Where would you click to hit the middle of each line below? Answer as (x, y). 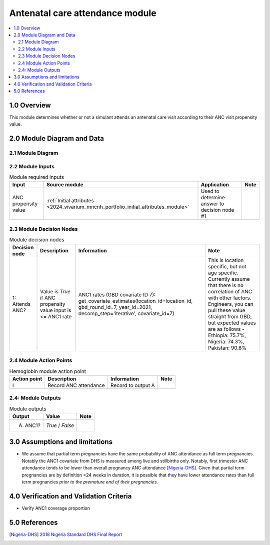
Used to (210, 191)
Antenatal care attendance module (83, 13)
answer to (212, 204)
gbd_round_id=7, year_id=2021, (115, 307)
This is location (226, 260)
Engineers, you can (231, 304)
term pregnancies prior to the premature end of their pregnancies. (90, 482)
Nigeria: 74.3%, (226, 341)
